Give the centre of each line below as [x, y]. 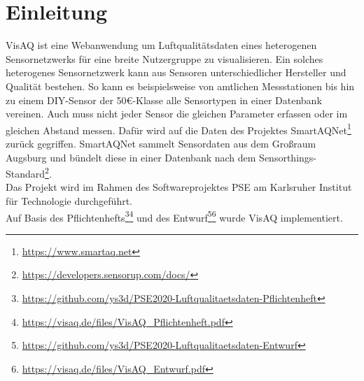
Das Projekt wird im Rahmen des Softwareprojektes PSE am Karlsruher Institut [179, 187]
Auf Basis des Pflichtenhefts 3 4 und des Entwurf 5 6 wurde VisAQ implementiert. [174, 216]
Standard [26, 173]
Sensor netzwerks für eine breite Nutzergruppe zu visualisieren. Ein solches [164, 58]
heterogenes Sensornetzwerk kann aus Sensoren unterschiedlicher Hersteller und [176, 72]
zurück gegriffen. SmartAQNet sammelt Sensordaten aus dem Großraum [161, 143]
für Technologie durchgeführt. [69, 200]
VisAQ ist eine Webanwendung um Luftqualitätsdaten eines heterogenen [161, 45]
